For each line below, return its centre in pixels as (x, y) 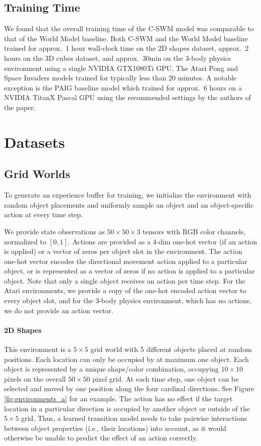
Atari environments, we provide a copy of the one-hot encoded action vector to (125, 290)
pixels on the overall (35, 378)
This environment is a (38, 349)
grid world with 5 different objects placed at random (171, 349)
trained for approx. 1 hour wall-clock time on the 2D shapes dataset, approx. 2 (126, 48)
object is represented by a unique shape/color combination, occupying (111, 369)
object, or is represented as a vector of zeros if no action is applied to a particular (129, 271)
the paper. (20, 107)
